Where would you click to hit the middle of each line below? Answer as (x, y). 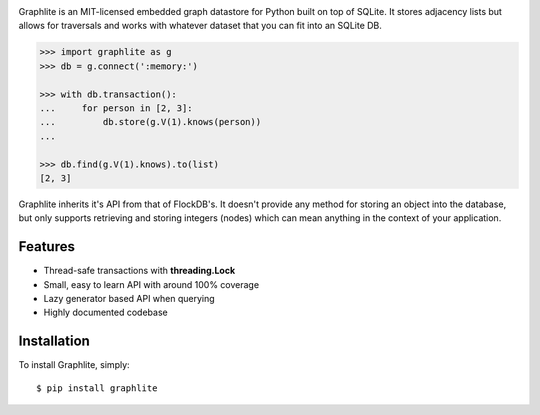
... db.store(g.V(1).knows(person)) (150, 122)
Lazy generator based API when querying (129, 298)
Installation (54, 341)
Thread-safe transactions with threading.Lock (139, 271)
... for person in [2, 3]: (116, 108)
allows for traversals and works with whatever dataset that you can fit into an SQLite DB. (200, 26)
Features (46, 246)
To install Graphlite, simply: (74, 365)
